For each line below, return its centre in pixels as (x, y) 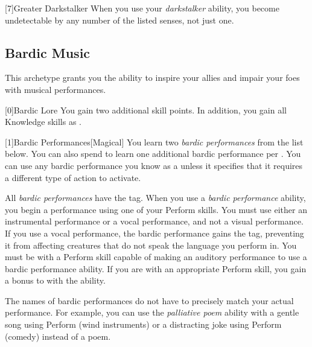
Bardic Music (48, 52)
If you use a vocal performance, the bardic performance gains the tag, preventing (154, 233)
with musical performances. (56, 89)
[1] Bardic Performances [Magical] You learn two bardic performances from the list (154, 142)
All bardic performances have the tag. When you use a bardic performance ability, (155, 198)
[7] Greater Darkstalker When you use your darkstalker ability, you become (142, 8)
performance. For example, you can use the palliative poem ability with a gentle (152, 312)
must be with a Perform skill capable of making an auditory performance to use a (156, 257)
